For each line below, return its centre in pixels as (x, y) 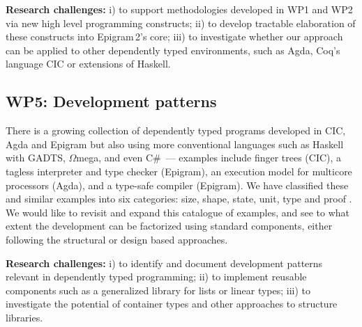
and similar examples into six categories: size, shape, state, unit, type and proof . (179, 199)
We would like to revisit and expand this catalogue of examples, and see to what (178, 212)
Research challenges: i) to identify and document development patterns (164, 263)
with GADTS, (36, 158)
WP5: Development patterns (111, 101)
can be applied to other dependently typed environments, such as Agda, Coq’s (173, 50)
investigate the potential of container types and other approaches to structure (172, 304)
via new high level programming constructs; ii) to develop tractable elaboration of (181, 23)
